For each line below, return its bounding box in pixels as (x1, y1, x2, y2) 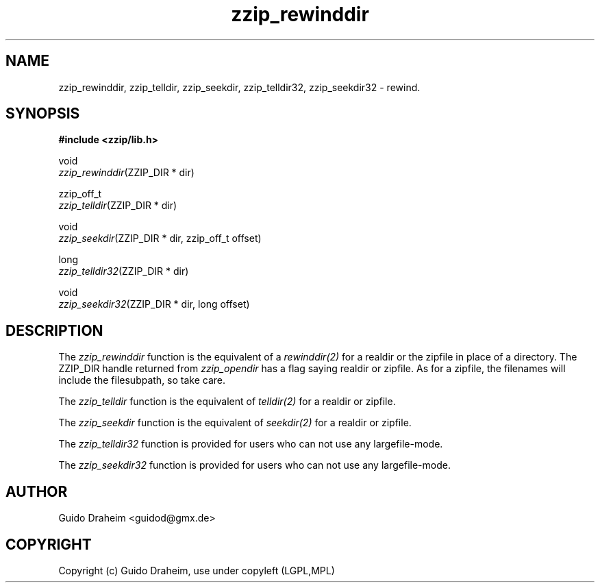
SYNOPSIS (5, 105, 80, 123)
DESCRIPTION (5, 321, 103, 339)
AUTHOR (5, 482, 68, 500)
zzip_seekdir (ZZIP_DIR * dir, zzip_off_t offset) (58, 232, 262, 245)
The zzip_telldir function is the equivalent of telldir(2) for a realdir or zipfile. (58, 395, 396, 408)
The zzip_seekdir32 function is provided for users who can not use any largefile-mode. (58, 459, 451, 471)
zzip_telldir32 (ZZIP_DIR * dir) (58, 265, 189, 278)
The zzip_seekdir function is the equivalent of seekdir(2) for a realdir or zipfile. (58, 417, 412, 429)
